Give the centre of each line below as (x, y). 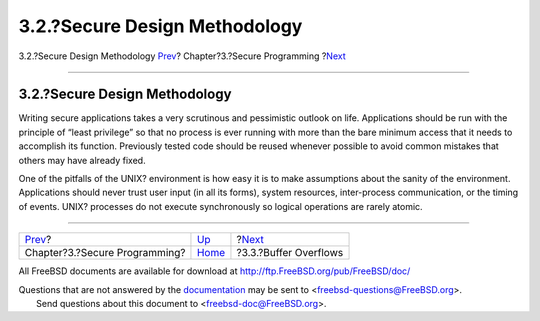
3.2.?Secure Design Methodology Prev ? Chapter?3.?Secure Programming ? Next (182, 56)
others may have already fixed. (82, 160)
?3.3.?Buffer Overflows (290, 253)
